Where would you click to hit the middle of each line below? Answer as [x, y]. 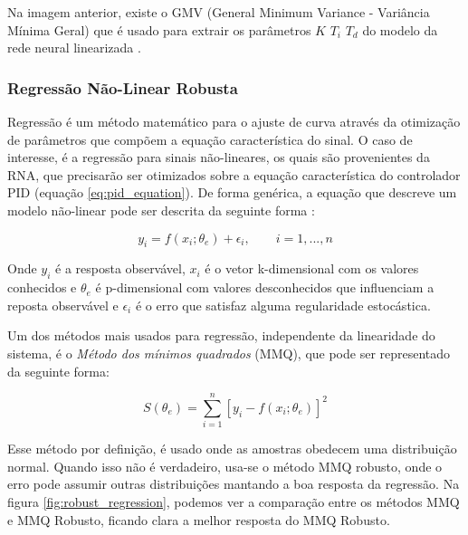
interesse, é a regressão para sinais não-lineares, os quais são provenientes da [219, 157]
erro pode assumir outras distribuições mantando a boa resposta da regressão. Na [234, 484]
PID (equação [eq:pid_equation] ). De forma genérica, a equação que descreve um [232, 192]
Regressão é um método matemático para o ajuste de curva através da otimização [234, 121]
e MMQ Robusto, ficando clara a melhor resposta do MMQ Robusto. [199, 519]
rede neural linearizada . [74, 48]
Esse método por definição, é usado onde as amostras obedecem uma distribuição [232, 449]
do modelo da [400, 29]
